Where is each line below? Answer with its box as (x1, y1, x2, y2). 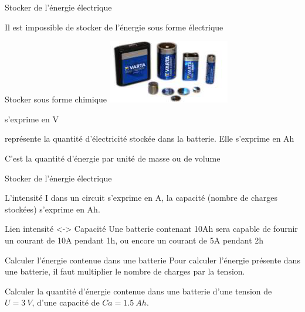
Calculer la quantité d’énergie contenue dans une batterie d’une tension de (5, 284, 272, 297)
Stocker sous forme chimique (5, 93, 107, 105)
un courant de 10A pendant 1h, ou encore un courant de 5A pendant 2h (5, 234, 264, 246)
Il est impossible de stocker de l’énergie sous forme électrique (5, 20, 223, 33)
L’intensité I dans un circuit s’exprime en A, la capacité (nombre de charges (5, 191, 277, 204)
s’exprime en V (5, 112, 59, 125)
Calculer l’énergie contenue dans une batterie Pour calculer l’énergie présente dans (5, 253, 300, 266)
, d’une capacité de (32, 296, 100, 308)
